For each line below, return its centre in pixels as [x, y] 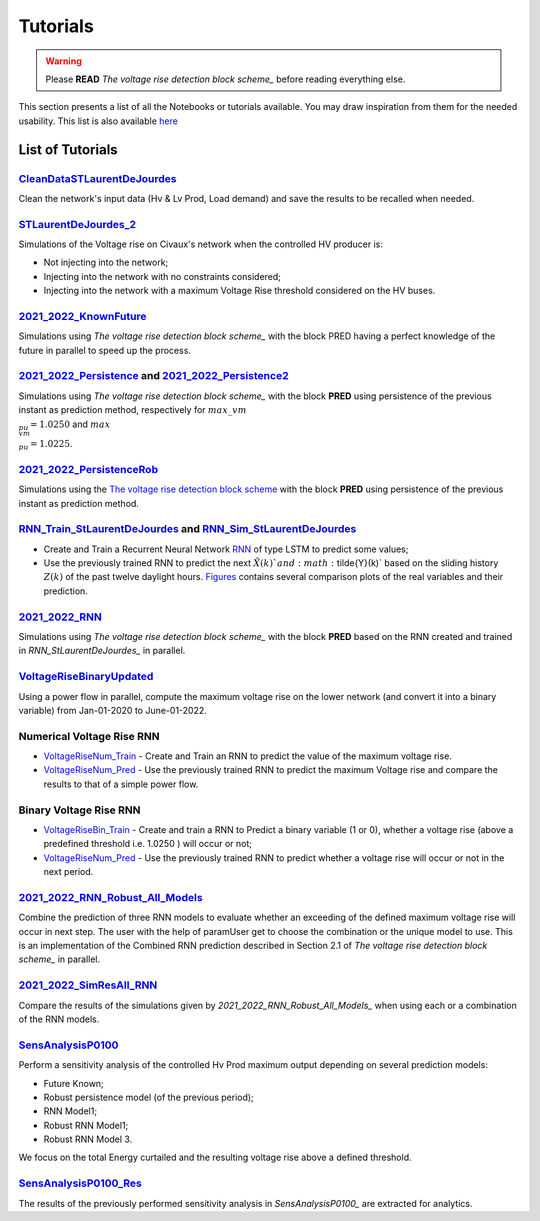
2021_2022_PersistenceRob [88, 469]
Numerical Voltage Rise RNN [89, 736]
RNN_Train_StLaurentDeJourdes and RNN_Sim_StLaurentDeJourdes [187, 529]
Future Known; [73, 1083]
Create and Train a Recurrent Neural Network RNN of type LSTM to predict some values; [226, 549]
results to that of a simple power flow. [121, 784]
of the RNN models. [59, 1019]
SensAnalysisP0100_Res [80, 1183]
